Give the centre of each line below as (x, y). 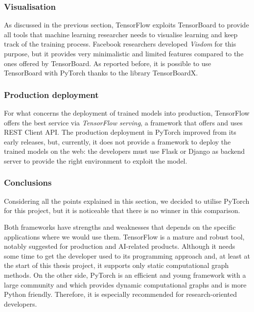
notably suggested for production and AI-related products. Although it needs (120, 246)
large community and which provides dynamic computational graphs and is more (125, 284)
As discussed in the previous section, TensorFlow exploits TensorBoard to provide (127, 25)
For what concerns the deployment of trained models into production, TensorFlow (127, 113)
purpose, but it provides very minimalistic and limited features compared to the (124, 53)
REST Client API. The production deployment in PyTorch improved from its (120, 132)
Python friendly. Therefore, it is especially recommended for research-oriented (120, 294)
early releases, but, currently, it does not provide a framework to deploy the (117, 141)
